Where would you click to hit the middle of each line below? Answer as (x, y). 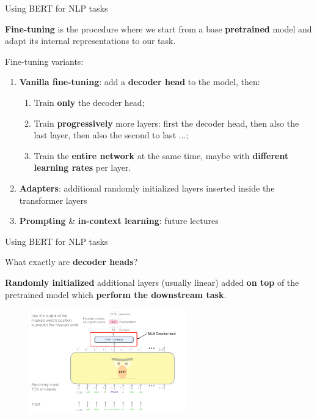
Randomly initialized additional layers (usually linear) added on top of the (152, 282)
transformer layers (53, 200)
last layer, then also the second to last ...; (111, 135)
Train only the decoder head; (89, 102)
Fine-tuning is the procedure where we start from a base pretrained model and (158, 28)
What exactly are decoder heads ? (71, 262)
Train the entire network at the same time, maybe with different (161, 155)
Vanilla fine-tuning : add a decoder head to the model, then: (140, 82)
